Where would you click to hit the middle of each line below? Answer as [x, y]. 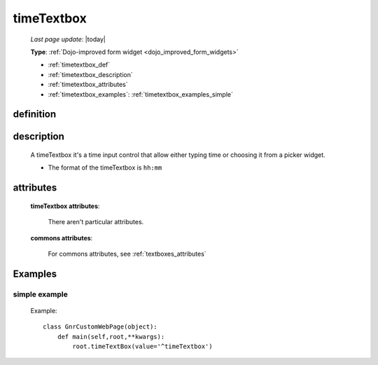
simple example [40, 294]
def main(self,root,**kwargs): [111, 337]
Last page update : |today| [68, 39]
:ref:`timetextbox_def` [79, 65]
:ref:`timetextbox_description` [90, 74]
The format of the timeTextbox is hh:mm [105, 167]
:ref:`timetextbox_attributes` [88, 85]
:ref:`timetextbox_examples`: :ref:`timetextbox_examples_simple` [141, 94]
